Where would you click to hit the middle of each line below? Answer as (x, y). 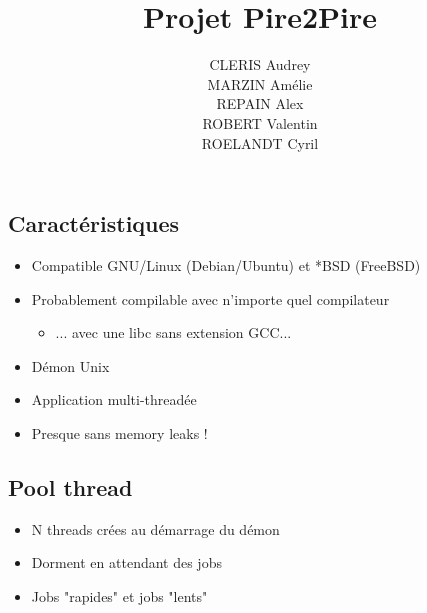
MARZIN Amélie (260, 83)
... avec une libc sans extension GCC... (173, 332)
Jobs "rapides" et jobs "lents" (119, 595)
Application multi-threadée (114, 399)
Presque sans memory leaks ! (119, 432)
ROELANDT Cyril (260, 142)
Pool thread (70, 486)
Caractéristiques (94, 223)
